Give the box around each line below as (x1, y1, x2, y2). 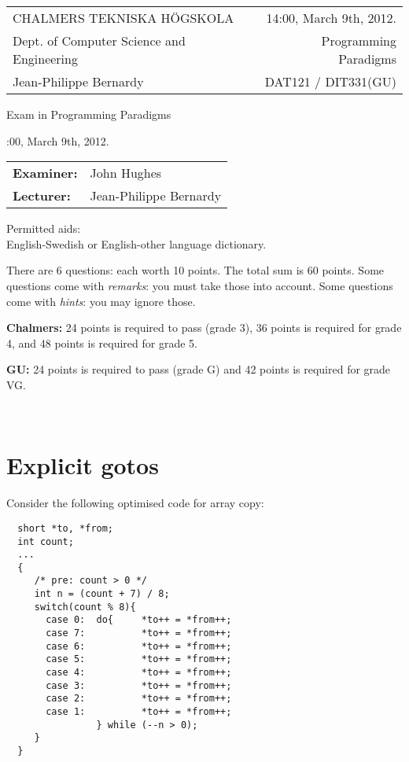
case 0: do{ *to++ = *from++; (46, 614, 232, 626)
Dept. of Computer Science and (13, 31, 186, 50)
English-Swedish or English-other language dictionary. (6, 235, 267, 252)
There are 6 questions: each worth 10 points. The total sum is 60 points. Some (6, 262, 385, 278)
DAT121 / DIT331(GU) (264, 72, 396, 90)
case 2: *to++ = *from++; (46, 693, 232, 705)
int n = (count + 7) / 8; (34, 588, 170, 600)
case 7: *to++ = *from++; (46, 628, 232, 639)
